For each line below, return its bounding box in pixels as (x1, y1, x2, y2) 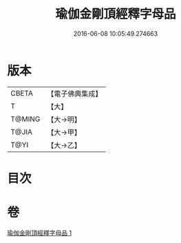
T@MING (10, 114, 41, 124)
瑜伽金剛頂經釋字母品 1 (7, 229, 72, 237)
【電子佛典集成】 (47, 89, 103, 98)
